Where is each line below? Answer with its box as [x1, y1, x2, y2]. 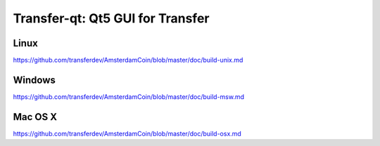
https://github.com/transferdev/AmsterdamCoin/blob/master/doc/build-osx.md [13, 129, 242, 138]
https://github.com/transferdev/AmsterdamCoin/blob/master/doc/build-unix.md [13, 56, 243, 65]
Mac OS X [13, 111, 58, 123]
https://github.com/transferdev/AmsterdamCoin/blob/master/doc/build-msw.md [13, 92, 245, 101]
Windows [13, 74, 56, 86]
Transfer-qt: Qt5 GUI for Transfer [13, 11, 210, 26]
